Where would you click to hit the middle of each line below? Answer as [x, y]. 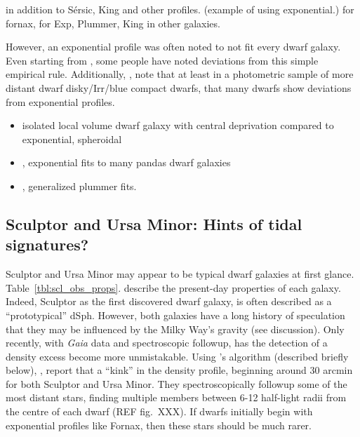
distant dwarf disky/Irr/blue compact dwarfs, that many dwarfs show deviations [179, 87]
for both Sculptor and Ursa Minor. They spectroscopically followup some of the [176, 383]
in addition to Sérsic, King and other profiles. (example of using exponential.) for [180, 9]
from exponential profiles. [60, 101]
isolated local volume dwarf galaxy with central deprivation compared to [178, 125]
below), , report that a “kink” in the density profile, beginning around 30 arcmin [179, 370]
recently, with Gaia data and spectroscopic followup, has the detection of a [167, 343]
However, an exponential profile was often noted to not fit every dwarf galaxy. [173, 47]
